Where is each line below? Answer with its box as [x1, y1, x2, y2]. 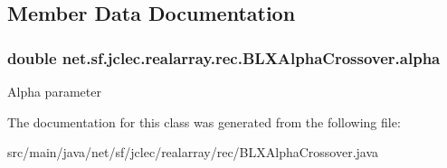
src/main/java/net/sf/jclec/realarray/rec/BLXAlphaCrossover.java [7, 143, 379, 162]
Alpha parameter [7, 82, 101, 100]
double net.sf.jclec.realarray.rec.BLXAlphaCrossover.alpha [7, 46, 441, 69]
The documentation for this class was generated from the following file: [7, 112, 401, 131]
